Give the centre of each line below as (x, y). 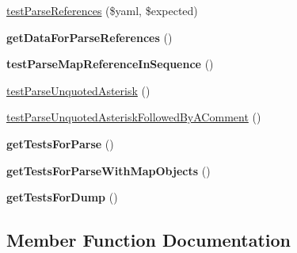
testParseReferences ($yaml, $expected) (102, 10)
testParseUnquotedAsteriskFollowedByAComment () (134, 117)
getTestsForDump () (62, 197)
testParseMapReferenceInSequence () (110, 64)
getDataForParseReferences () (89, 37)
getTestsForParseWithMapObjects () (109, 170)
